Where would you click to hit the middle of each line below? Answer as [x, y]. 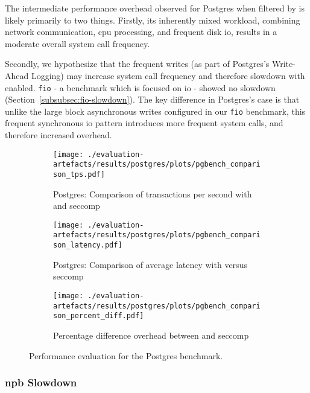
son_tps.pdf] [79, 174]
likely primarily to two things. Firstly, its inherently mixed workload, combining [153, 20]
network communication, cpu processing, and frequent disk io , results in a [141, 32]
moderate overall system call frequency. [77, 43]
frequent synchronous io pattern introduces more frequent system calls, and [144, 123]
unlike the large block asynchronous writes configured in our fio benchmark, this [155, 111]
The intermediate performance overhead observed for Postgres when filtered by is [155, 8]
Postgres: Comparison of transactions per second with [153, 193]
